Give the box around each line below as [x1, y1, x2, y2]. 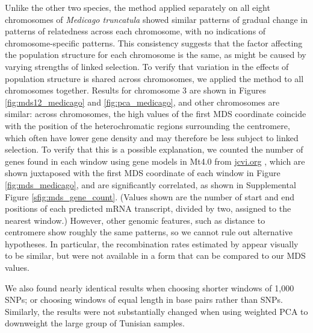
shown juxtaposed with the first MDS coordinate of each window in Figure [5, 166, 280, 179]
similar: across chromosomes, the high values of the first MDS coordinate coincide [5, 107, 306, 120]
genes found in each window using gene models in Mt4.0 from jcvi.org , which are [5, 154, 305, 167]
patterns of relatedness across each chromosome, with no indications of [5, 25, 266, 37]
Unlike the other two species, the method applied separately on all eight [5, 1, 270, 13]
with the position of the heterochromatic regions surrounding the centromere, [5, 119, 290, 132]
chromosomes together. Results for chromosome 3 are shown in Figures [5, 84, 266, 97]
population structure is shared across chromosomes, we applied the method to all [5, 72, 304, 84]
